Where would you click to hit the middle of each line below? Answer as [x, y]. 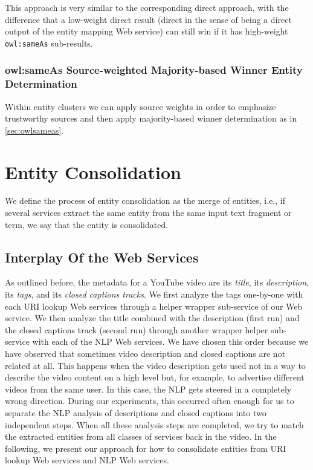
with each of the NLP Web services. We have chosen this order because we [170, 341]
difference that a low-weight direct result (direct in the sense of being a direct [148, 19]
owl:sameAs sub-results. [49, 43]
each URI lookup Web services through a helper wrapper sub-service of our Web [154, 306]
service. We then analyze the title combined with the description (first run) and [152, 318]
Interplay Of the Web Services [102, 257]
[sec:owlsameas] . [34, 130]
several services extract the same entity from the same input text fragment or [148, 213]
